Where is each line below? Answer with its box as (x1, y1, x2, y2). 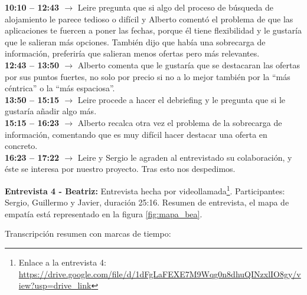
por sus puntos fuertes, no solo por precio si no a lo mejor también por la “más (5, 70, 290, 82)
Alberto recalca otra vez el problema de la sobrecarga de (77, 116, 282, 128)
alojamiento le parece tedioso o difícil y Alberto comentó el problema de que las (5, 12, 293, 25)
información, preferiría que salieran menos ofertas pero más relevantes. (5, 47, 260, 59)
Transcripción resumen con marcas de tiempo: (5, 227, 171, 240)
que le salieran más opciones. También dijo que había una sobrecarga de (5, 35, 266, 48)
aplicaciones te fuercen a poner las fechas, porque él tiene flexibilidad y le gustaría (5, 24, 302, 37)
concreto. (5, 140, 38, 152)
